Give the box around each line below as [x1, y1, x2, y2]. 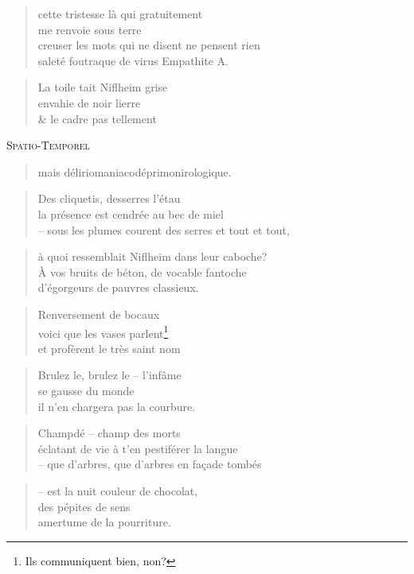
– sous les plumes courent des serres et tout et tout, [37, 221, 290, 238]
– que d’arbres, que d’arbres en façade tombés [37, 456, 262, 472]
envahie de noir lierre [37, 94, 141, 111]
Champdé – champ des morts [37, 425, 181, 441]
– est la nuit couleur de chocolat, [37, 482, 198, 498]
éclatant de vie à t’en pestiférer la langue [37, 440, 238, 456]
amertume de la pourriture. [37, 514, 171, 530]
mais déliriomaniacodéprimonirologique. [37, 163, 232, 180]
